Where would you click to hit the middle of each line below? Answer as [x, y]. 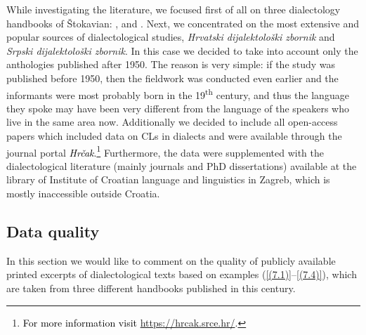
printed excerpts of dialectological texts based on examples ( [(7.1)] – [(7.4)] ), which [182, 274]
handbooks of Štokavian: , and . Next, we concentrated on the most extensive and [183, 23]
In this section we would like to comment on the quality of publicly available [171, 260]
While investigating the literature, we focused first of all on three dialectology [174, 9]
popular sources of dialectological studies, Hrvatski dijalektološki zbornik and [171, 37]
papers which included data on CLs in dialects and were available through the [174, 136]
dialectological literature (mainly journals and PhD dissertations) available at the [182, 165]
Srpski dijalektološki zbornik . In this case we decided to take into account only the [182, 50]
